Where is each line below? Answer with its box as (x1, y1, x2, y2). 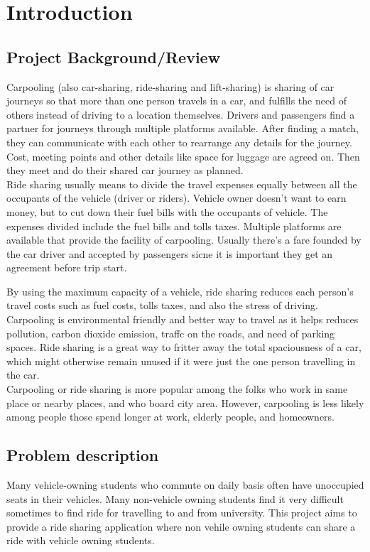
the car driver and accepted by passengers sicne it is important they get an (6, 246, 333, 261)
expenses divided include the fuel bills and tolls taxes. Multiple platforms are (6, 218, 342, 233)
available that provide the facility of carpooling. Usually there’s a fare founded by (6, 232, 361, 247)
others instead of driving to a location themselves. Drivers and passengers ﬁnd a (6, 107, 355, 121)
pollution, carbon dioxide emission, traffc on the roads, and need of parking (6, 325, 335, 340)
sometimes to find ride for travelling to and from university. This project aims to (6, 505, 357, 520)
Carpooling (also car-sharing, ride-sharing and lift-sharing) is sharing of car (6, 79, 334, 94)
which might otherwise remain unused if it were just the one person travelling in (6, 353, 356, 368)
